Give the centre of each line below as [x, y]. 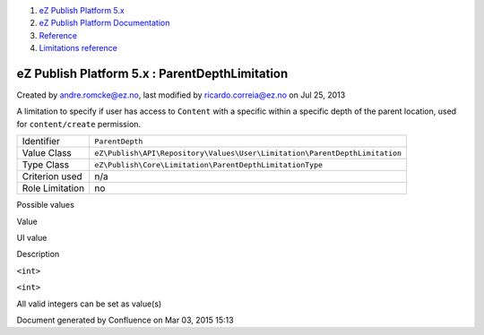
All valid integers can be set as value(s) [89, 304]
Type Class [46, 165]
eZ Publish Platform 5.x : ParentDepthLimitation [152, 73]
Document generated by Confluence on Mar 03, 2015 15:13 [125, 320]
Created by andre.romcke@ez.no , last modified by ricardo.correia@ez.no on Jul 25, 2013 [181, 95]
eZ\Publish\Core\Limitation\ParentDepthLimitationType [208, 164]
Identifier [41, 142]
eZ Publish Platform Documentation [104, 23]
